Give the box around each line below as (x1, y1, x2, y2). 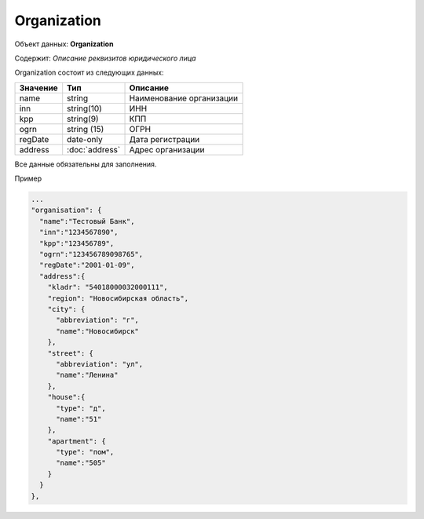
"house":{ (47, 393, 86, 402)
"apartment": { (47, 437, 106, 445)
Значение (19, 82, 58, 93)
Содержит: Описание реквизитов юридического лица (14, 53, 196, 63)
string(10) (67, 103, 102, 114)
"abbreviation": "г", (56, 316, 139, 325)
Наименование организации (129, 93, 239, 104)
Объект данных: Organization (14, 39, 114, 49)
